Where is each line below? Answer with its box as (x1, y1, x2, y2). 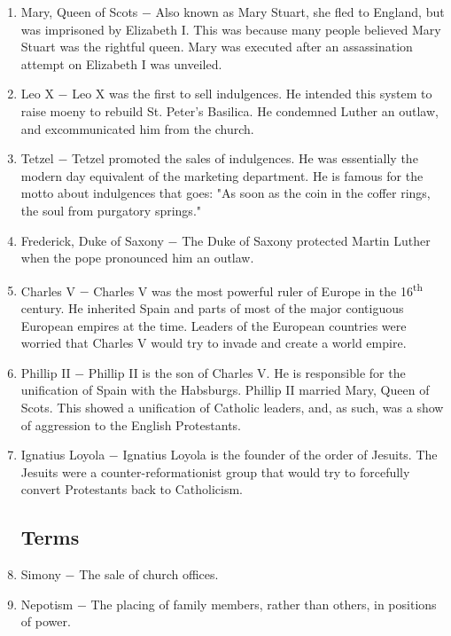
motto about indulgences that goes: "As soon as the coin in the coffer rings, (20, 184, 431, 202)
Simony (20, 565, 61, 584)
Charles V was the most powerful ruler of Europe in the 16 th (93, 279, 423, 300)
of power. (20, 612, 71, 631)
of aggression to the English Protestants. (20, 415, 241, 434)
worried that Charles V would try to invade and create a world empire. (20, 334, 407, 352)
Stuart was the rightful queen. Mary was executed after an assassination (20, 37, 413, 56)
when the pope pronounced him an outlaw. (20, 248, 254, 267)
